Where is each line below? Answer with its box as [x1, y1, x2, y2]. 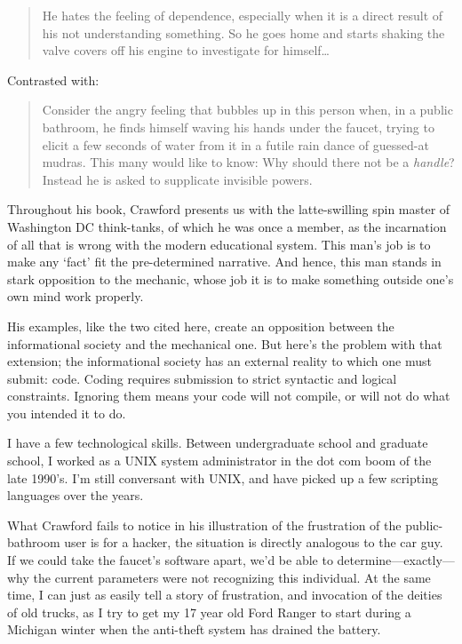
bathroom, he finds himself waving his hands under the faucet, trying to [42, 117, 434, 136]
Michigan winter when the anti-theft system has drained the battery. [7, 620, 381, 639]
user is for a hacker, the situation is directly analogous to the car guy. [64, 533, 443, 552]
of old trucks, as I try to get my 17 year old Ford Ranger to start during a [7, 602, 411, 621]
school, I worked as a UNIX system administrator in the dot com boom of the [7, 451, 432, 470]
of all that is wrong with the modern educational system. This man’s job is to [7, 235, 431, 253]
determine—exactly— [337, 551, 455, 569]
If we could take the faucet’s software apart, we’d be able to [7, 551, 333, 569]
